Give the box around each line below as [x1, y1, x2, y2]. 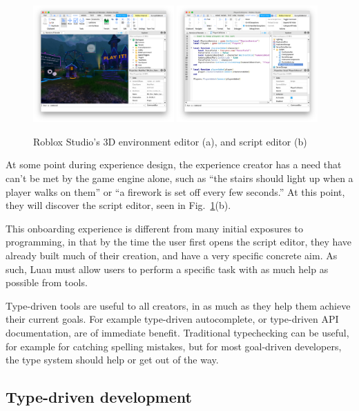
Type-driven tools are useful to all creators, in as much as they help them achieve [6, 298, 351, 312]
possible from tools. [6, 275, 88, 290]
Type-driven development [6, 386, 192, 408]
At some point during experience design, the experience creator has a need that [6, 157, 342, 172]
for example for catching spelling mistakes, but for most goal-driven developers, [6, 339, 342, 353]
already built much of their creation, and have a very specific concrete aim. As [6, 248, 338, 262]
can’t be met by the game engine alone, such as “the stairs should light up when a [6, 171, 353, 186]
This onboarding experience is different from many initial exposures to [6, 221, 304, 235]
